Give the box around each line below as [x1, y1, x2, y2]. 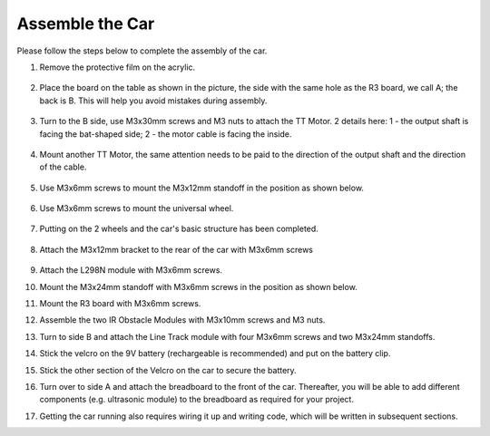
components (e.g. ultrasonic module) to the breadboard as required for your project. [39, 394, 354, 405]
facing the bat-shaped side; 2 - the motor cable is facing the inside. [39, 128, 292, 140]
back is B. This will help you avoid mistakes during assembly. [39, 95, 268, 106]
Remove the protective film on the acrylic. [39, 62, 196, 73]
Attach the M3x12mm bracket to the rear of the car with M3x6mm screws [39, 244, 313, 255]
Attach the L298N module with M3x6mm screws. [39, 265, 222, 276]
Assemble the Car [16, 14, 155, 34]
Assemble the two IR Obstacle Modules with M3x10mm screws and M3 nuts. [39, 315, 326, 325]
